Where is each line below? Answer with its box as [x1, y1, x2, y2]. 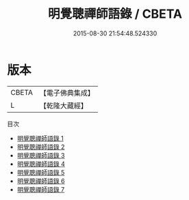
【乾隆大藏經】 [39, 100, 88, 110]
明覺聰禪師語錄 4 [16, 160, 65, 168]
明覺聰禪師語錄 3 [16, 151, 65, 159]
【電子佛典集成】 [39, 88, 94, 98]
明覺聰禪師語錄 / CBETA [47, 6, 183, 22]
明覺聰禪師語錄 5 [16, 168, 65, 176]
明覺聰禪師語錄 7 [16, 185, 65, 193]
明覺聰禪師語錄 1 [16, 134, 64, 142]
